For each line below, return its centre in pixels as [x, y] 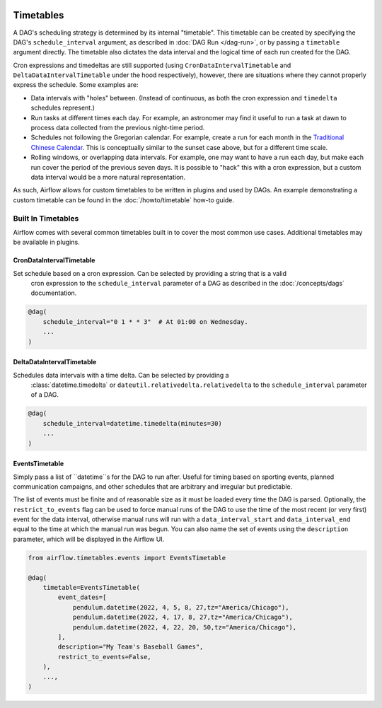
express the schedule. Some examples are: [76, 85]
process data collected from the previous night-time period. [118, 128]
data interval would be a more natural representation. [108, 177]
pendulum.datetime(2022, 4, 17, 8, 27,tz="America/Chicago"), [183, 617]
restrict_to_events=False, [104, 657]
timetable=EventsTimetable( [92, 588]
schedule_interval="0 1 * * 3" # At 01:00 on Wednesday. [145, 321]
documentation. [54, 293]
